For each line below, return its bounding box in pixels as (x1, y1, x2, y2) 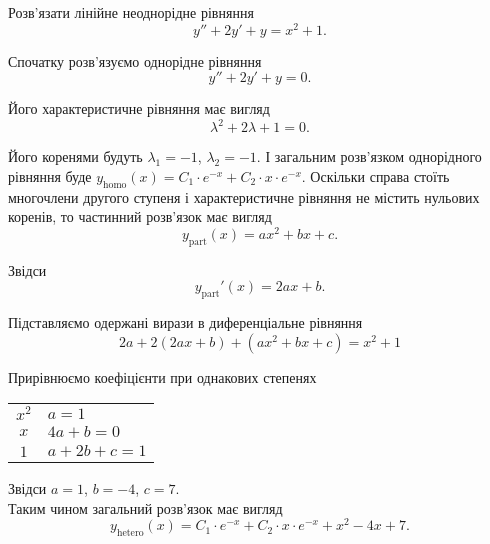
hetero (116, 528, 144, 539)
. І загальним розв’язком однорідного (256, 146, 482, 167)
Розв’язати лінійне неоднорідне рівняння (8, 2, 254, 22)
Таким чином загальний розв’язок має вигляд (8, 497, 283, 518)
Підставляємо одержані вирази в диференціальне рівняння (8, 312, 363, 333)
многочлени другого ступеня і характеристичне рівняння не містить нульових (8, 186, 480, 207)
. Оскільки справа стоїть (301, 165, 450, 186)
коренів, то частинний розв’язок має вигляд (8, 206, 272, 227)
